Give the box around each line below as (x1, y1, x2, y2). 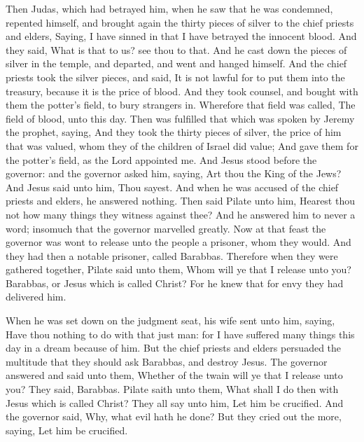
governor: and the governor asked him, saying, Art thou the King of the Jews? (6, 166, 342, 181)
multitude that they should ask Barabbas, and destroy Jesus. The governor (6, 354, 328, 368)
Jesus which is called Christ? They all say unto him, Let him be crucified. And (6, 395, 344, 410)
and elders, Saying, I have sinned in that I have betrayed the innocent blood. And (6, 29, 357, 43)
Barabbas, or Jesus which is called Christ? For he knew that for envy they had (6, 275, 344, 290)
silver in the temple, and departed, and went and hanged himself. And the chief (6, 56, 347, 71)
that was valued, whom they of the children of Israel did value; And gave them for (6, 138, 358, 153)
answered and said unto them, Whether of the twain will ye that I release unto (6, 368, 343, 382)
